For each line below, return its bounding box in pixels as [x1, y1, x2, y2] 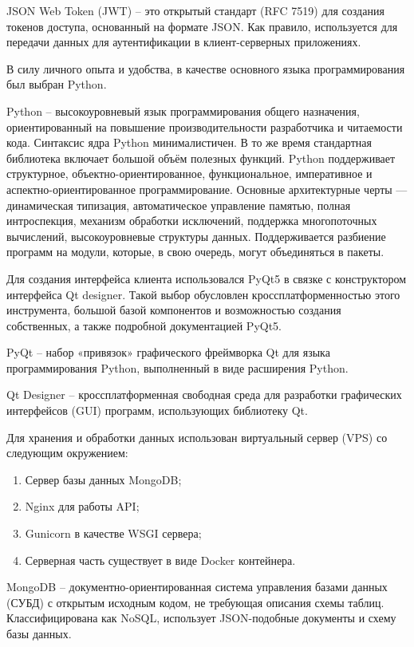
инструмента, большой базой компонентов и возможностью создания [6, 302, 341, 318]
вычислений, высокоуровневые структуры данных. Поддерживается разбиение [6, 227, 386, 244]
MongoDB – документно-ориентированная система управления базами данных [6, 578, 388, 595]
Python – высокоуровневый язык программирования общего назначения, [6, 102, 360, 119]
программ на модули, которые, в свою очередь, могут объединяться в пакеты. [6, 243, 384, 260]
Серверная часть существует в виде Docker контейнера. [25, 551, 296, 568]
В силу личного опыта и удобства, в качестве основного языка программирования [6, 60, 405, 77]
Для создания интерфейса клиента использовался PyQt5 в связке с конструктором [6, 270, 407, 286]
